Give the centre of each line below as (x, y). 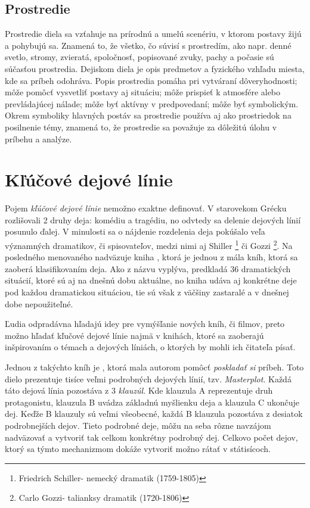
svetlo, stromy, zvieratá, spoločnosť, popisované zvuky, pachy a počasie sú (139, 57)
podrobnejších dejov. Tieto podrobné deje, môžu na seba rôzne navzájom (138, 426)
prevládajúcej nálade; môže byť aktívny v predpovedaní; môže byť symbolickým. (152, 103)
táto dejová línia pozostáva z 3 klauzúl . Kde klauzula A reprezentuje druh (139, 390)
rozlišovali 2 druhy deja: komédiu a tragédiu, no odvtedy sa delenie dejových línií (153, 219)
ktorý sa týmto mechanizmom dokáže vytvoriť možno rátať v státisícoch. (138, 449)
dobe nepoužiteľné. (39, 303)
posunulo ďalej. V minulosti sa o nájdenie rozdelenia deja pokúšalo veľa (135, 231)
